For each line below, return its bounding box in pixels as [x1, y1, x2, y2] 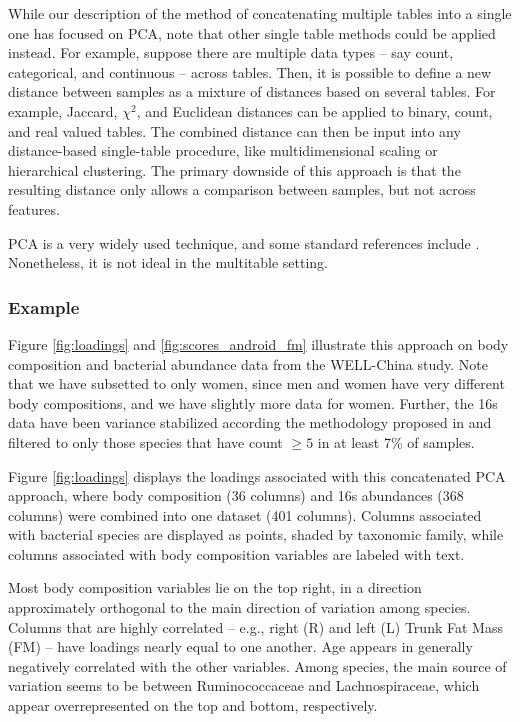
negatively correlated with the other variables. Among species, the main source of [8, 655, 507, 676]
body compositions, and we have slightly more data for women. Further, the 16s [8, 392, 498, 413]
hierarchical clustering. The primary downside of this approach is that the [8, 159, 461, 180]
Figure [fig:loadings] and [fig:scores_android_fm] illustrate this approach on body [8, 333, 509, 354]
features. [8, 198, 60, 219]
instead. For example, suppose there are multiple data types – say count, [8, 42, 454, 63]
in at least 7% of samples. [317, 431, 475, 452]
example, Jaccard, [8, 100, 118, 121]
